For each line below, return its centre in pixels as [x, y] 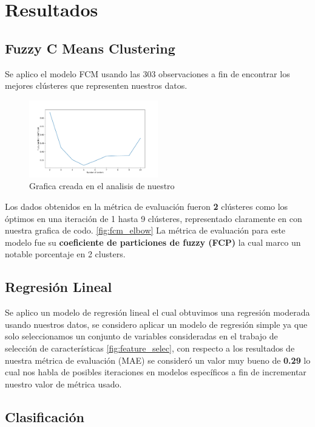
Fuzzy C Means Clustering [90, 48]
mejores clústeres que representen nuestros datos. [96, 85]
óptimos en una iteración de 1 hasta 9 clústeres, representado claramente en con [154, 218]
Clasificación [45, 416]
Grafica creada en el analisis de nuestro [102, 186]
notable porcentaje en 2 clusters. [65, 254]
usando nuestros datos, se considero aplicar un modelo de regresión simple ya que [156, 324]
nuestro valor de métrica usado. [63, 384]
